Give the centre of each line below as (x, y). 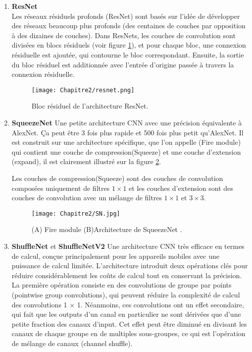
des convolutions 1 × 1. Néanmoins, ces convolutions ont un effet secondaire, (128, 304)
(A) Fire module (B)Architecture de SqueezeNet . (107, 229)
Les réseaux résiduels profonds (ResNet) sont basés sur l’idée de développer (126, 16)
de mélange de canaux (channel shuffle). (72, 343)
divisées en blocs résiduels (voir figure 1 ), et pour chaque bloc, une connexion (129, 45)
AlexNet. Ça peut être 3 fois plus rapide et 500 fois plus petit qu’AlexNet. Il (127, 132)
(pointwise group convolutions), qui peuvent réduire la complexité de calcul (126, 294)
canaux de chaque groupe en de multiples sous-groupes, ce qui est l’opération (128, 333)
